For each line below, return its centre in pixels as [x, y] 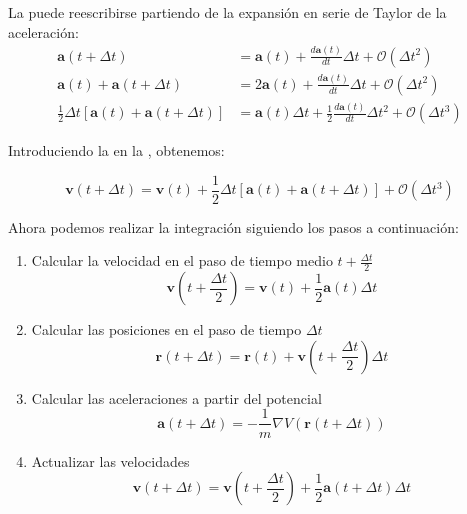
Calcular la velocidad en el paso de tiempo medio [182, 260]
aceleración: [43, 31]
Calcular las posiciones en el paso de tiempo [166, 329]
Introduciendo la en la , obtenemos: [116, 150]
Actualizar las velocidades [110, 460]
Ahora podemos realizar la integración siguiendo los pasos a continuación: [233, 226]
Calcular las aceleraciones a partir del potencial [176, 397]
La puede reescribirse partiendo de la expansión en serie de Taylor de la [227, 12]
